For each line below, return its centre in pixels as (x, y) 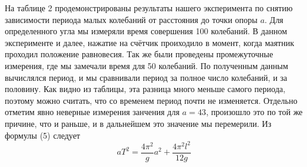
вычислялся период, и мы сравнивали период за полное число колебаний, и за (146, 77)
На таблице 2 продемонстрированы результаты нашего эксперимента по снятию (149, 8)
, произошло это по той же (254, 112)
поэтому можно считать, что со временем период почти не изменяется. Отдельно (151, 100)
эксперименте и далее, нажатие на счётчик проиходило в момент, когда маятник (150, 42)
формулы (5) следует (43, 135)
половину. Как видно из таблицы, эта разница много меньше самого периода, (145, 89)
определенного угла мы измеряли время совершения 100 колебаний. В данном (146, 31)
